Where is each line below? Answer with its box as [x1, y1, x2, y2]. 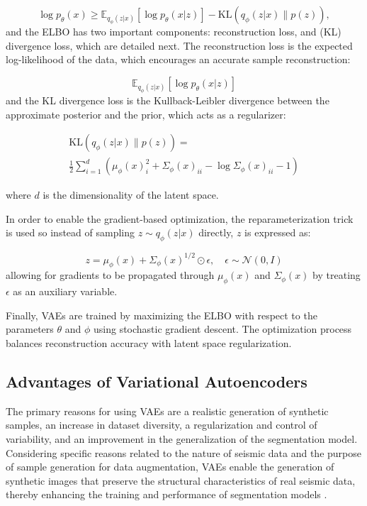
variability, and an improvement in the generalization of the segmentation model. [6, 431, 358, 446]
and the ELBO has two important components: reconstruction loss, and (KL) [6, 24, 341, 39]
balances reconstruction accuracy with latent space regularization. [6, 336, 292, 351]
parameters [6, 321, 54, 336]
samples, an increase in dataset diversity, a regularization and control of [6, 417, 317, 432]
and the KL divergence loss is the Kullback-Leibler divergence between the [6, 92, 329, 107]
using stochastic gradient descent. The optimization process [93, 321, 352, 336]
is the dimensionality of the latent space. [43, 187, 219, 202]
